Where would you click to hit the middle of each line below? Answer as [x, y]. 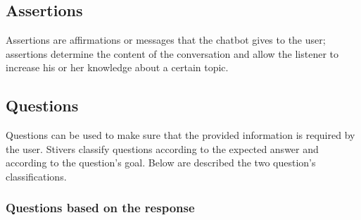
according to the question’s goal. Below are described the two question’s [161, 163]
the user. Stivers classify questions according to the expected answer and [162, 148]
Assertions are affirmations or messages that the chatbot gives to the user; [166, 40]
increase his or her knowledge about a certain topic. [117, 67]
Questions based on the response [100, 208]
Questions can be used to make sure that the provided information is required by [180, 135]
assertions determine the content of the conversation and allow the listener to [172, 53]
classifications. [36, 176]
